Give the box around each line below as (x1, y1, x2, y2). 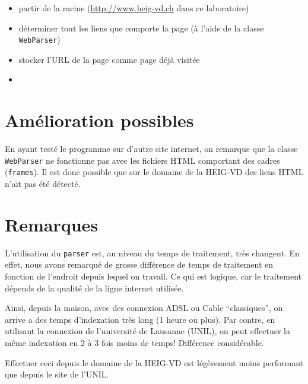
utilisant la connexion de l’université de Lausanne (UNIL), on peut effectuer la (5, 325, 290, 337)
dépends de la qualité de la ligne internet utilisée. (5, 281, 184, 294)
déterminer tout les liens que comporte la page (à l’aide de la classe (18, 21, 264, 34)
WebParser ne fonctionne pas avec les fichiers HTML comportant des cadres (5, 154, 280, 166)
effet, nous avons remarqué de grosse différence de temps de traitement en (5, 258, 273, 271)
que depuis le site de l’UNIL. (5, 368, 109, 380)
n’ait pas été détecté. (5, 177, 81, 190)
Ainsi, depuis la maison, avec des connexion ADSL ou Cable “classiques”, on (5, 302, 283, 314)
